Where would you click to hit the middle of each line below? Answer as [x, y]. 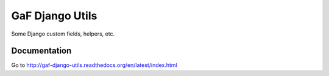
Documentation [41, 51]
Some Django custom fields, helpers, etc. [63, 34]
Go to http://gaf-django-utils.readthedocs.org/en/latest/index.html [94, 65]
